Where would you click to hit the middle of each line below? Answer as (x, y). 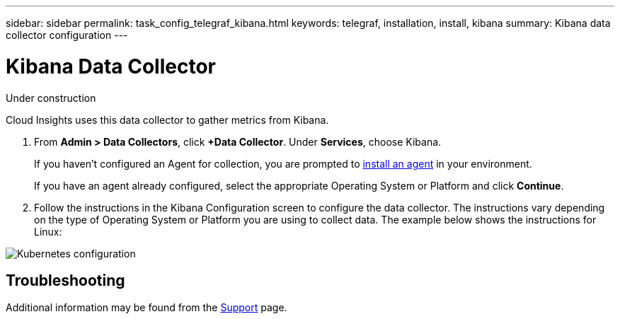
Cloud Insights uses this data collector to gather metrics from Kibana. (167, 120)
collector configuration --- (67, 35)
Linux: (48, 231)
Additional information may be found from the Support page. (147, 308)
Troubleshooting (65, 280)
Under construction (51, 98)
